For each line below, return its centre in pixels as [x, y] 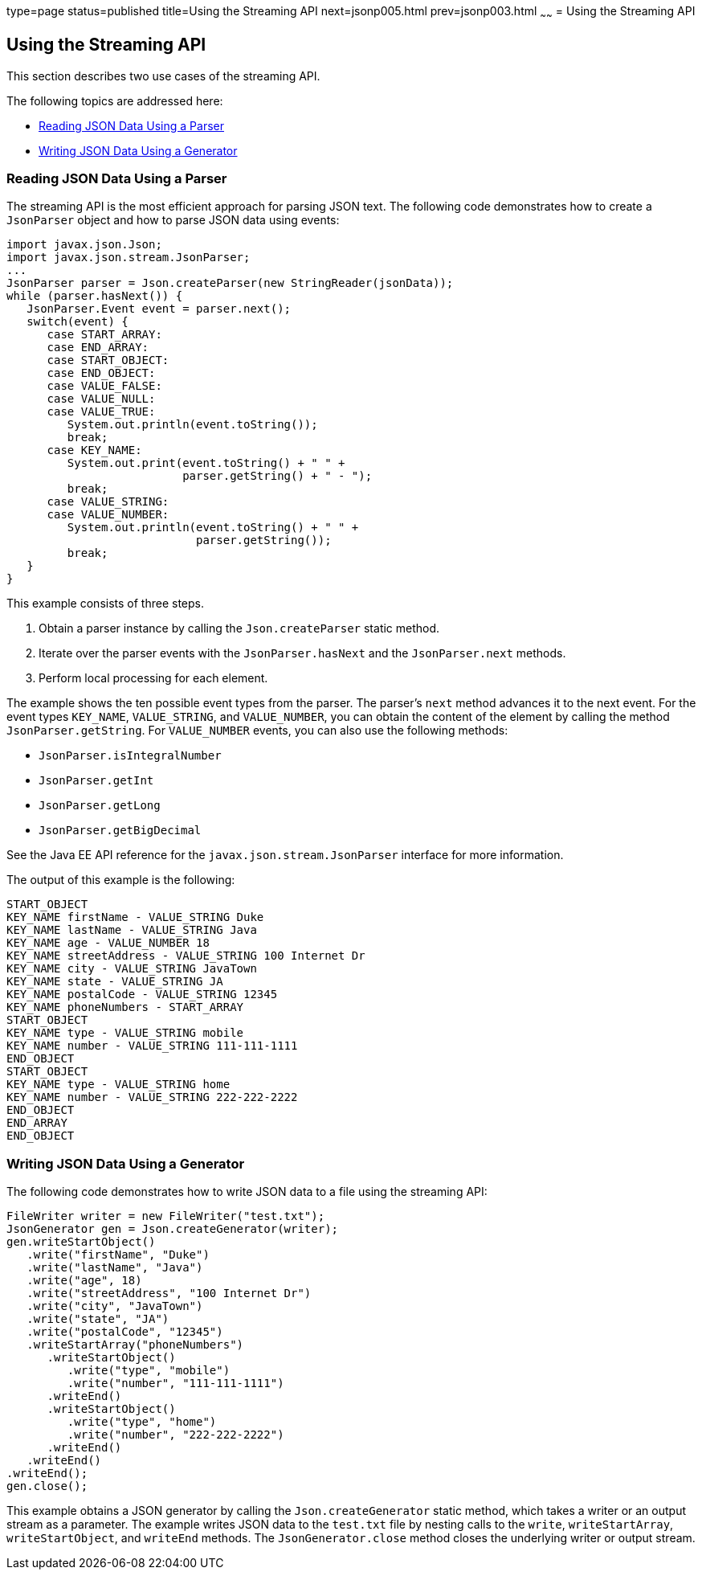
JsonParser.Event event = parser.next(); [159, 309]
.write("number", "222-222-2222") [175, 1435]
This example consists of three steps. [105, 604]
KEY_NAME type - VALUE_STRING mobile [125, 1033]
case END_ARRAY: [98, 348]
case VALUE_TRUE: [101, 412]
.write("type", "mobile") [149, 1371]
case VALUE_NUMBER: [108, 515]
